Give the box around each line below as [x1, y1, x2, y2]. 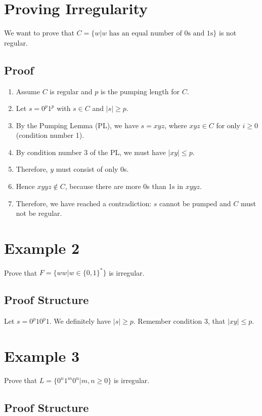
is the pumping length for [100, 86, 180, 96]
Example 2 [4, 238, 80, 258]
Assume [16, 86, 40, 96]
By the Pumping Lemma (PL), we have [16, 120, 139, 130]
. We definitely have [49, 316, 111, 326]
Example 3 [4, 346, 80, 366]
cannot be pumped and [159, 198, 231, 208]
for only [216, 120, 240, 130]
